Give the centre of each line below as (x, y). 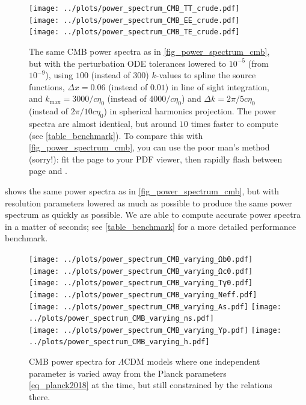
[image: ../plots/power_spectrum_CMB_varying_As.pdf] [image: (155, 307)
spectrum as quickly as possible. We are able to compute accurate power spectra (153, 215)
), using (59, 75)
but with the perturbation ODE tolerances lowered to (128, 63)
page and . (48, 171)
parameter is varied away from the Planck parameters (128, 373)
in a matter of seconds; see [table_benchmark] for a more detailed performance (151, 226)
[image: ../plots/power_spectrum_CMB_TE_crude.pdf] (134, 32)
